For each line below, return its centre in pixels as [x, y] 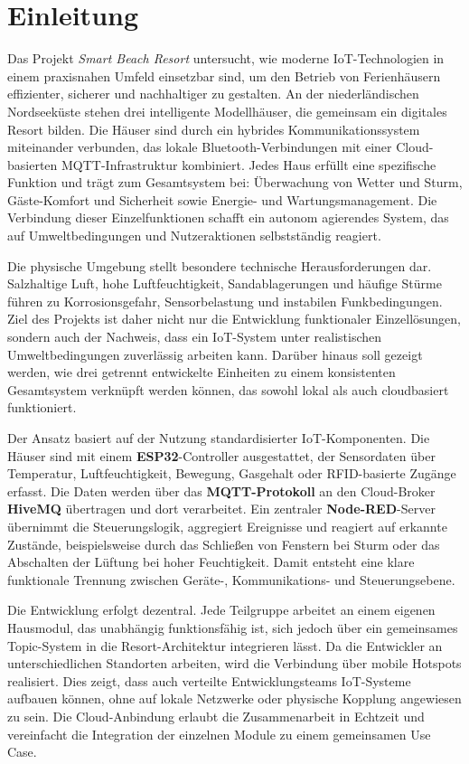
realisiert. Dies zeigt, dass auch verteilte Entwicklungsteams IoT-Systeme [209, 680]
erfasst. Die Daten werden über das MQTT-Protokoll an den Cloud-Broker [221, 490]
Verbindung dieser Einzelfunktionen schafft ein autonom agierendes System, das [228, 217]
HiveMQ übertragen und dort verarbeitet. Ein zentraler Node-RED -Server [221, 509]
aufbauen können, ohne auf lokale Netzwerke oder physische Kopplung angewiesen [234, 698]
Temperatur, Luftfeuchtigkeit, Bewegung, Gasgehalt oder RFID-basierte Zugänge [232, 473]
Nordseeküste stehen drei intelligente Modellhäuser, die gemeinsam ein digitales [227, 111]
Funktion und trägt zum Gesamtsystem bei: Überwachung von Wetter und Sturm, [235, 182]
